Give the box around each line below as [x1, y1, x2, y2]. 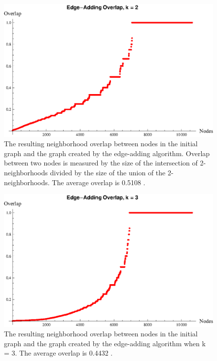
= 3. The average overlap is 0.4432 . [4, 348, 113, 358]
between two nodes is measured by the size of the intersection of [4, 158, 198, 168]
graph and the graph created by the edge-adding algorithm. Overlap [4, 148, 210, 158]
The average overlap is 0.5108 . [52, 177, 145, 187]
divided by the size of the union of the [50, 167, 166, 177]
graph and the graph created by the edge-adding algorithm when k [4, 338, 206, 348]
